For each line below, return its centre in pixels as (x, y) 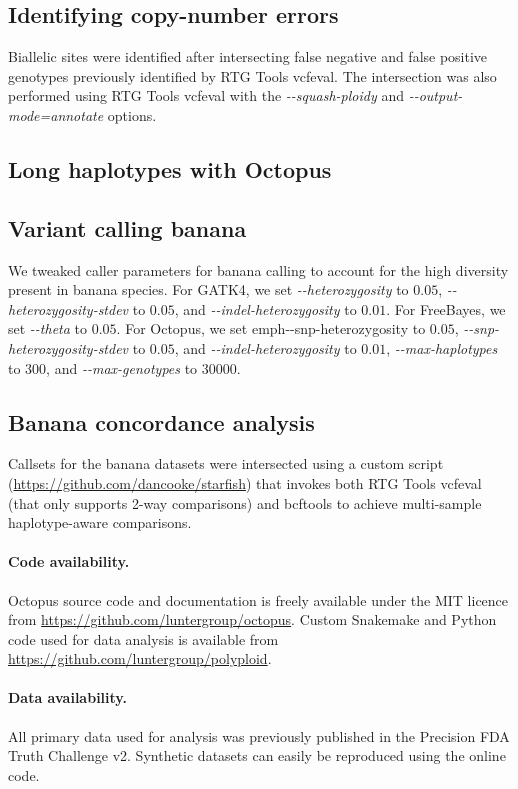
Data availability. (67, 697)
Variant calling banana (127, 227)
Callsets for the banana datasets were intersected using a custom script (226, 463)
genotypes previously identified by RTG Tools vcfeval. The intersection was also (252, 75)
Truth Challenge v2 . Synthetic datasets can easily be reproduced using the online (257, 755)
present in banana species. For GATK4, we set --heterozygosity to (208, 289)
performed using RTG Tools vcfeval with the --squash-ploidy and (206, 95)
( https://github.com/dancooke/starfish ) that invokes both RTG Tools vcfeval (245, 482)
